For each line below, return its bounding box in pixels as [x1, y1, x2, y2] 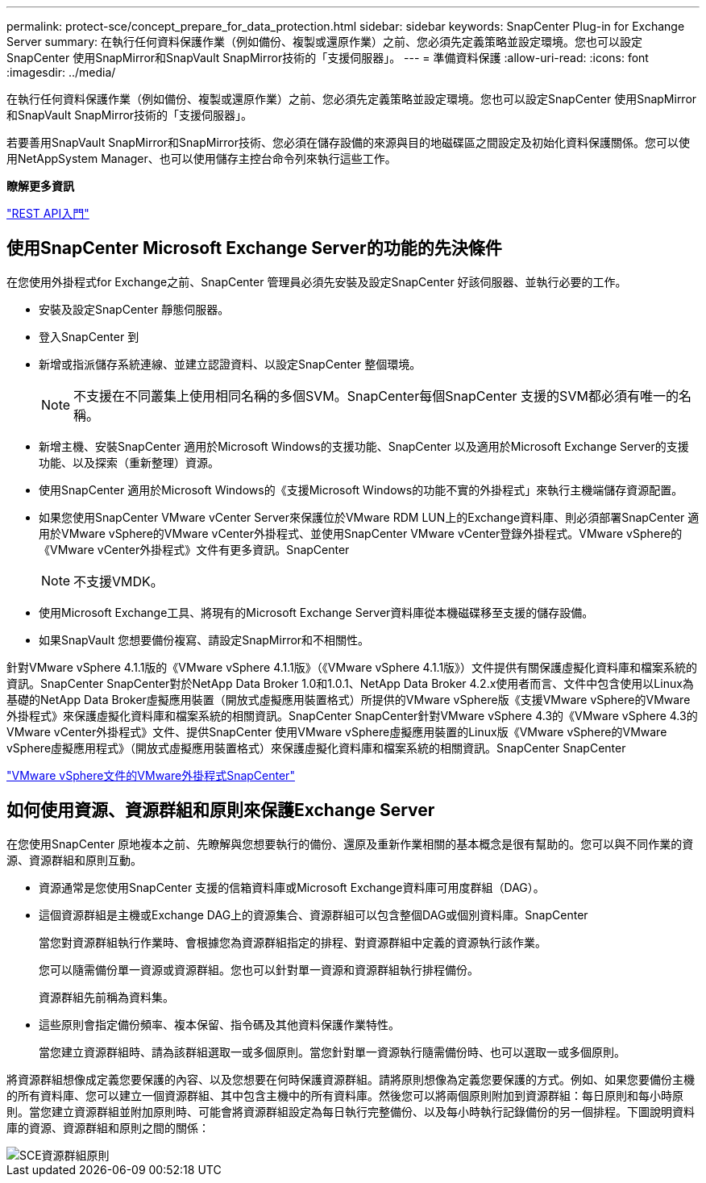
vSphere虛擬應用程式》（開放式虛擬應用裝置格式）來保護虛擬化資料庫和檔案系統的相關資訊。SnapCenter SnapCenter [6, 740, 626, 755]
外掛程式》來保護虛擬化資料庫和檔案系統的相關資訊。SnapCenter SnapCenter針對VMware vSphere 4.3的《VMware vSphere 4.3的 [6, 708, 698, 723]
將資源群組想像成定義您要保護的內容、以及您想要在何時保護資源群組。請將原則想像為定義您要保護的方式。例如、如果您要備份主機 [6, 1072, 695, 1086]
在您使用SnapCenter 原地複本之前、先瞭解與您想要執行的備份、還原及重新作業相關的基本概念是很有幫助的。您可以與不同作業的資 [6, 836, 694, 851]
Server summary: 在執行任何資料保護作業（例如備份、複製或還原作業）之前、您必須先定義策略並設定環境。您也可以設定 [6, 35, 642, 48]
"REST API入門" [6, 206, 89, 220]
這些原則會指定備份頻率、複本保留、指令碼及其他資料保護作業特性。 [39, 1017, 400, 1031]
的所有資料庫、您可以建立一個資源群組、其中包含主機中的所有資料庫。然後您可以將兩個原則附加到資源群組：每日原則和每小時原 [6, 1088, 683, 1102]
